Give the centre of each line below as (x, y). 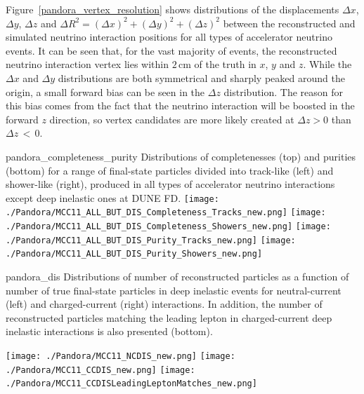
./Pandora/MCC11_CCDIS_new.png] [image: (100, 370)
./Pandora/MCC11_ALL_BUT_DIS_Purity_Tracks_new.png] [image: (151, 240)
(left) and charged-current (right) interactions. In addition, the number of (164, 304)
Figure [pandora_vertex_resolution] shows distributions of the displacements (173, 9)
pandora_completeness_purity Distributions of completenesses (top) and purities (181, 156)
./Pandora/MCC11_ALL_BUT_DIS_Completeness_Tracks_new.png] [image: (166, 213)
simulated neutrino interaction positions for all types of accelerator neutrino (169, 37)
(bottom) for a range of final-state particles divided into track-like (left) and (170, 170)
